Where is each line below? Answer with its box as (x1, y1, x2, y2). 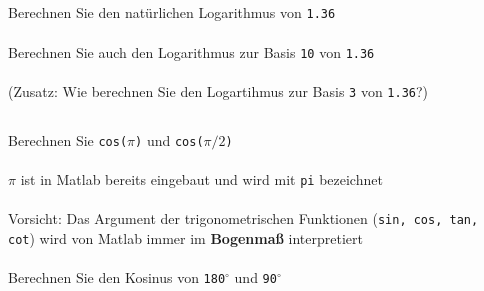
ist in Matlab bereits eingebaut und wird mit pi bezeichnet (20, 169, 383, 190)
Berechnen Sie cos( (8, 129, 128, 150)
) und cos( (135, 129, 204, 150)
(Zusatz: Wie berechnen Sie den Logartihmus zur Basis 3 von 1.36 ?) (8, 80, 429, 101)
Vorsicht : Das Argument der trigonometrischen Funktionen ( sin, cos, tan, (8, 208, 479, 229)
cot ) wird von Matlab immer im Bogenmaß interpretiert (8, 228, 363, 249)
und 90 (234, 267, 277, 288)
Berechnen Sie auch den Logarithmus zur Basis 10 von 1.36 (8, 41, 375, 62)
